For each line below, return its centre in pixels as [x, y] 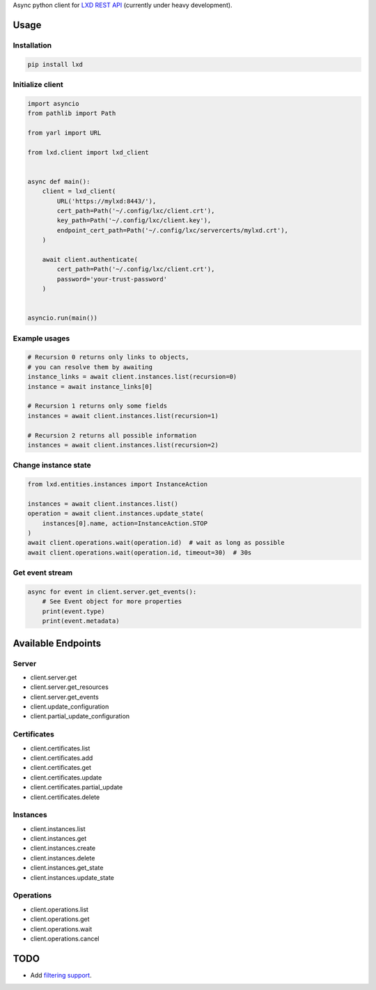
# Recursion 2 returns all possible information [112, 435]
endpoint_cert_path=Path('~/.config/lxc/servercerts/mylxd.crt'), [173, 230]
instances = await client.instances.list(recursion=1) [123, 416]
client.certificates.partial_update [77, 787]
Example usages [41, 338]
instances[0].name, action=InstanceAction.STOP [125, 523]
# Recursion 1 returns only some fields [97, 406]
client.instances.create [63, 848]
